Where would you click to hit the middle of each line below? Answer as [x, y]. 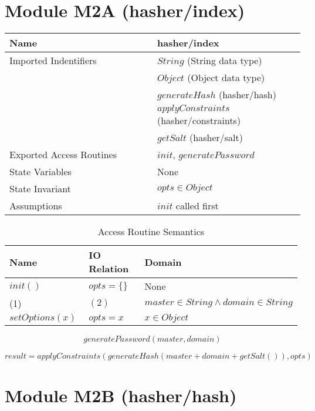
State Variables [40, 172]
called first [197, 206]
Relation [109, 269]
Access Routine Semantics [151, 232]
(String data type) [224, 61]
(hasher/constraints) [199, 121]
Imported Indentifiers [53, 61]
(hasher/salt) [216, 138]
